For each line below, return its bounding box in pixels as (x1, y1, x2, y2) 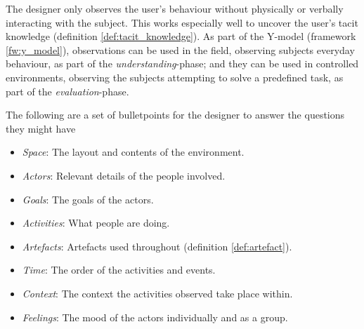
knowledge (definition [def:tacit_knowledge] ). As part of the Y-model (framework (6, 29, 356, 43)
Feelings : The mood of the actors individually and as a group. (22, 309, 288, 324)
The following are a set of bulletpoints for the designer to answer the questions (6, 107, 345, 122)
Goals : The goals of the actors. (22, 192, 154, 206)
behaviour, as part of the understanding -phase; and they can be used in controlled (6, 56, 359, 71)
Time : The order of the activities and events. (22, 262, 216, 277)
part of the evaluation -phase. (6, 83, 129, 98)
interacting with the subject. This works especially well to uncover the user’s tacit (6, 15, 358, 29)
